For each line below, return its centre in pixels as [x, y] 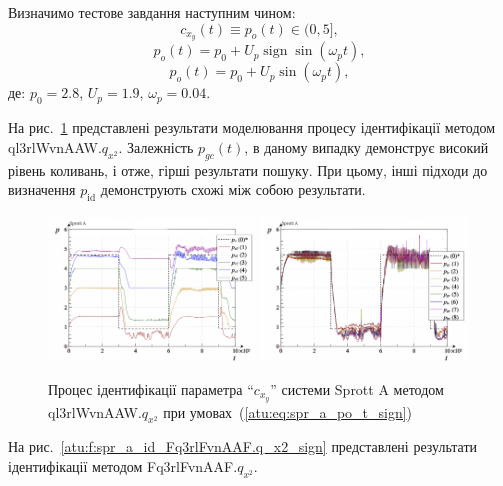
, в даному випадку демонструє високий [366, 146]
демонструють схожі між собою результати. [233, 189]
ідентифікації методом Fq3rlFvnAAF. [123, 465]
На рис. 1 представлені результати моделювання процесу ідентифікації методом [252, 127]
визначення [42, 189]
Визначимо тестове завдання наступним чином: [152, 12]
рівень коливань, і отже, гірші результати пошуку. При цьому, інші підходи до [248, 169]
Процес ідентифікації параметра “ [151, 388]
